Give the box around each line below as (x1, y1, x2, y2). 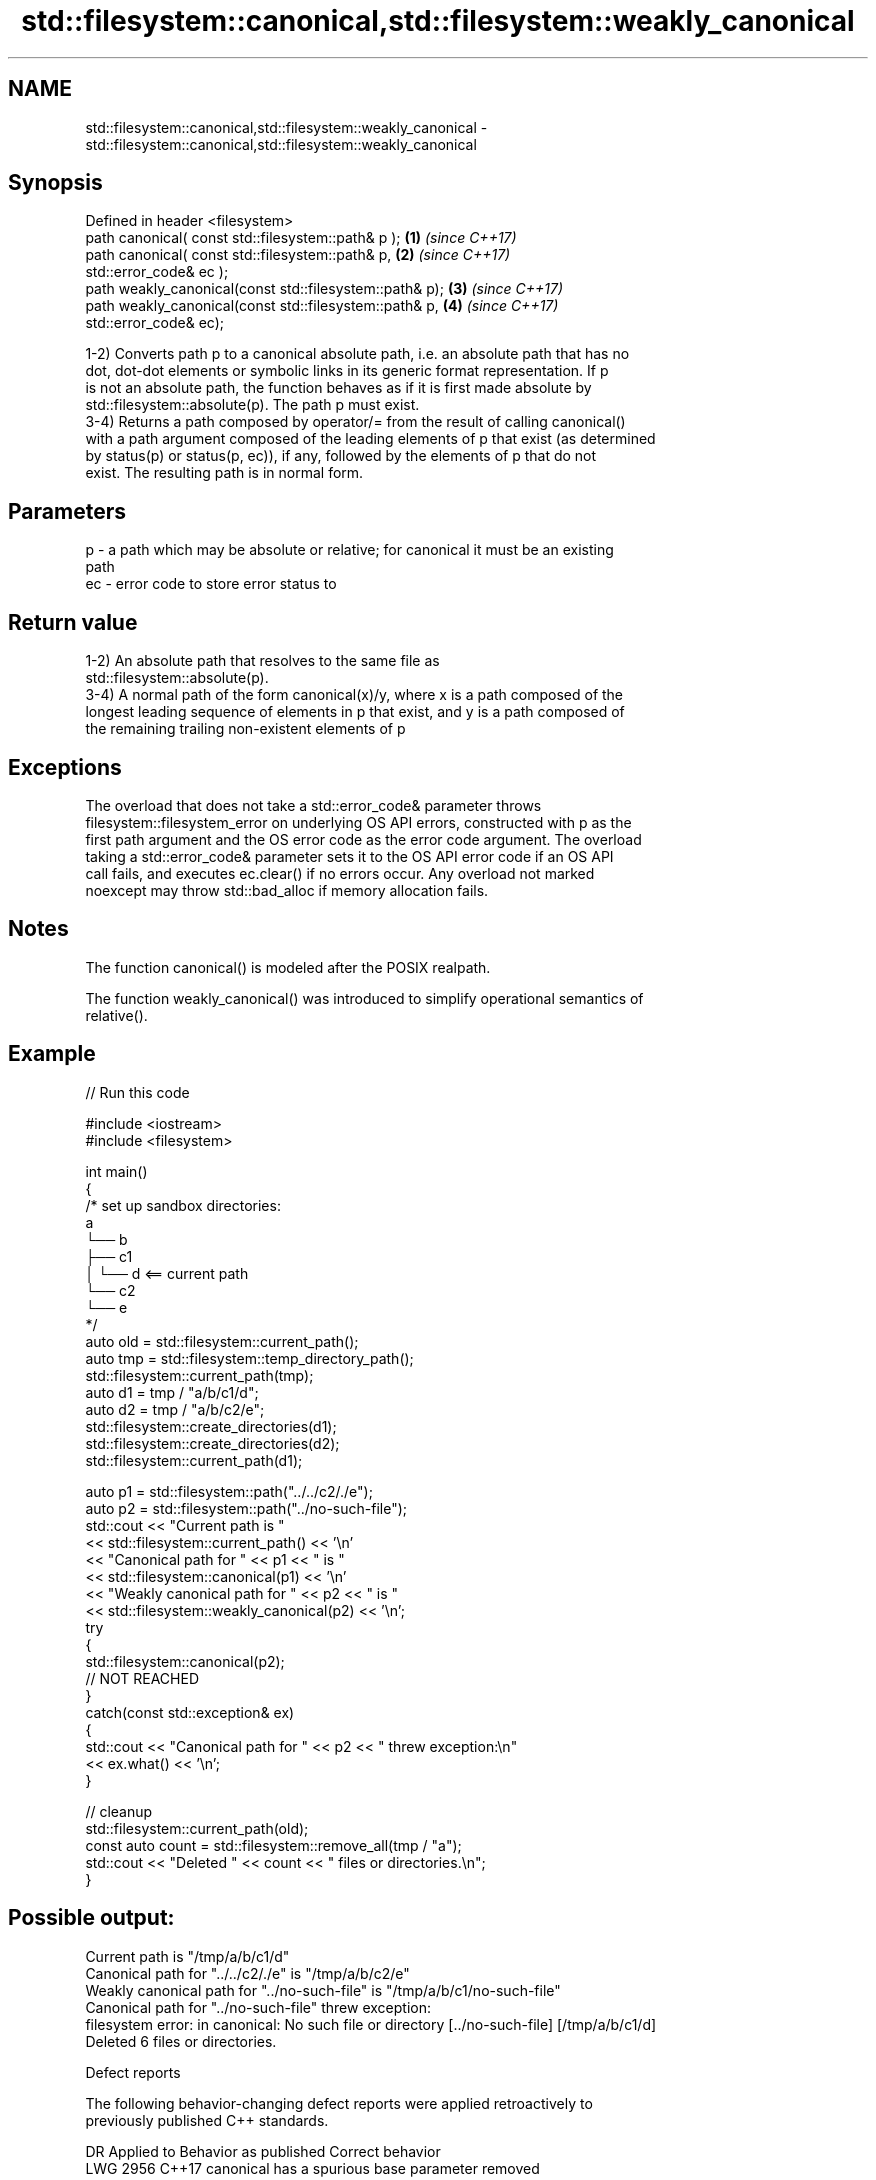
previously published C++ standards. (85, 2111, 329, 2129)
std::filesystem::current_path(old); (85, 1819, 309, 1837)
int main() (85, 1162, 148, 1180)
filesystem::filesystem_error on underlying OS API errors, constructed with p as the (85, 813, 632, 831)
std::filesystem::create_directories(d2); (85, 1434, 340, 1452)
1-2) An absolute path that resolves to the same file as (85, 652, 440, 670)
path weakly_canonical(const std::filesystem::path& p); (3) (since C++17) (85, 280, 564, 298)
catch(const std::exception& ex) (85, 1703, 295, 1721)
